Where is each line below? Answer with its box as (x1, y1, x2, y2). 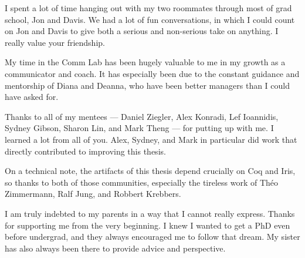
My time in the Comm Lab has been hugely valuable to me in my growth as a (5, 56, 286, 68)
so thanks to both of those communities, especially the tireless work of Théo (5, 176, 279, 188)
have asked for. (5, 91, 59, 103)
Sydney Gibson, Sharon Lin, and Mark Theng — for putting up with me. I (5, 122, 274, 134)
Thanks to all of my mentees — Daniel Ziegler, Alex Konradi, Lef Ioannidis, (5, 110, 279, 122)
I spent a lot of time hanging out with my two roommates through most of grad (5, 2, 292, 14)
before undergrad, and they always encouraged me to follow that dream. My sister (5, 230, 300, 243)
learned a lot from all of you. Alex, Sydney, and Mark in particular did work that (5, 133, 297, 145)
